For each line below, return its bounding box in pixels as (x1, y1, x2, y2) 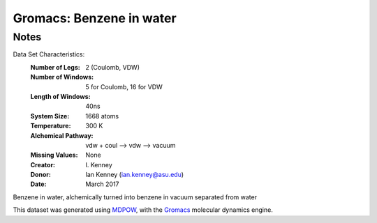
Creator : (30, 160, 56, 169)
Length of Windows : (30, 92, 91, 100)
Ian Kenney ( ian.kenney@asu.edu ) (85, 171, 184, 179)
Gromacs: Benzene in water (13, 10, 177, 26)
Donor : (30, 171, 52, 179)
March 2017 (85, 180, 119, 188)
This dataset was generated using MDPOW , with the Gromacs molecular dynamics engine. (13, 206, 274, 214)
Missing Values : (30, 151, 78, 160)
